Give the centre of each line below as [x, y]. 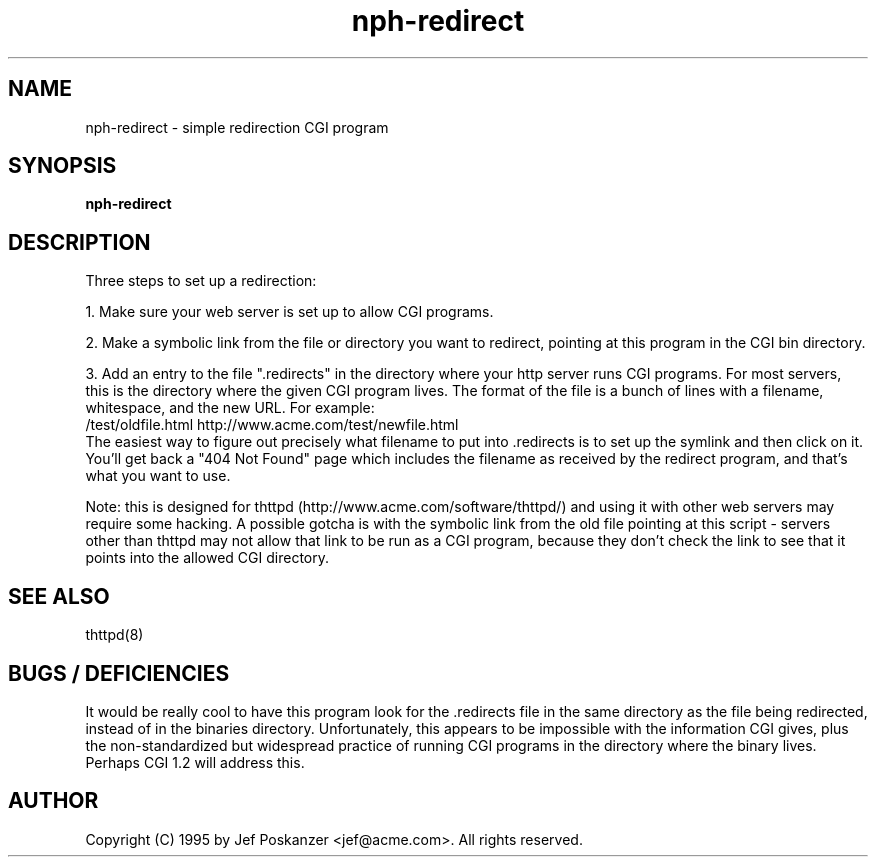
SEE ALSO [59, 596]
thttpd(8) [114, 635]
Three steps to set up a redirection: [201, 281]
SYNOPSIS [62, 166]
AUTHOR [53, 801]
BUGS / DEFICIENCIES [119, 673]
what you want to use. [158, 476]
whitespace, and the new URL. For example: [230, 408]
